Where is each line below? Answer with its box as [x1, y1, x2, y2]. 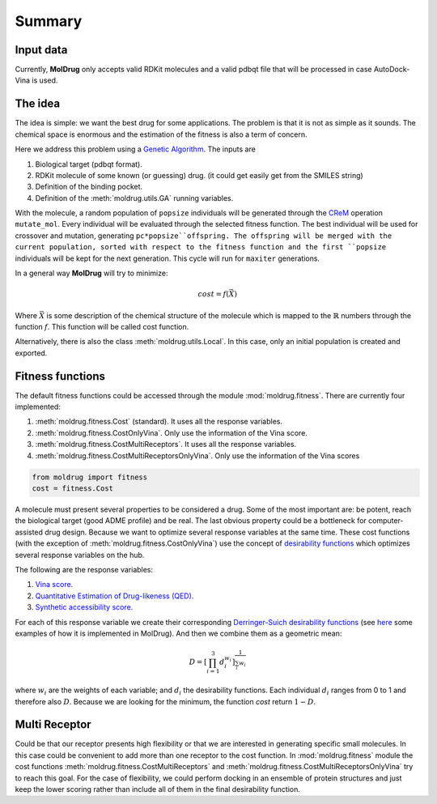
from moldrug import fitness [32, 472, 148, 482]
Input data [15, 43, 68, 57]
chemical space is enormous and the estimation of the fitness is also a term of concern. [15, 130, 308, 139]
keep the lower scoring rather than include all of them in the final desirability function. [15, 785, 301, 793]
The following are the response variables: [15, 564, 154, 574]
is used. [32, 75, 58, 85]
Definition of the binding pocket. [35, 182, 143, 192]
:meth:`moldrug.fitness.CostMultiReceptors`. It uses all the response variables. [35, 440, 297, 449]
